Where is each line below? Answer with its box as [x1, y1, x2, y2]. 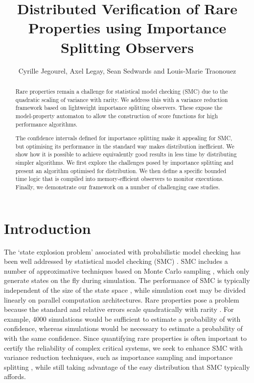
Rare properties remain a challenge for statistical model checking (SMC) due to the [15, 87, 228, 95]
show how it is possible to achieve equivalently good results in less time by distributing [15, 150, 237, 158]
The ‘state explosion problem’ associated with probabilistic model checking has [4, 246, 241, 256]
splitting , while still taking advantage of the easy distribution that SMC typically [4, 361, 250, 372]
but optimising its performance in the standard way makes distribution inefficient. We [15, 142, 234, 150]
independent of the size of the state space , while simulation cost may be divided [4, 284, 246, 295]
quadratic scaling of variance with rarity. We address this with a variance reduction [15, 95, 228, 103]
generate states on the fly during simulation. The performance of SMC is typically [4, 275, 250, 285]
